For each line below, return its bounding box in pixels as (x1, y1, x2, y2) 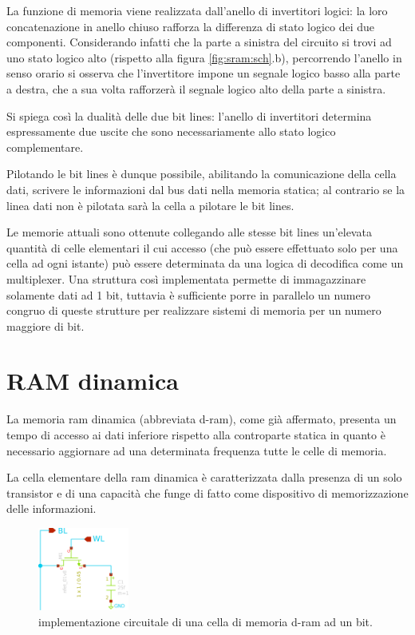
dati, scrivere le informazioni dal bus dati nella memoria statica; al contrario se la (6, 181, 405, 197)
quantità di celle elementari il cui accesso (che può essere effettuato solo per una (6, 239, 398, 256)
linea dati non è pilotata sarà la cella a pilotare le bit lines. (6, 196, 294, 213)
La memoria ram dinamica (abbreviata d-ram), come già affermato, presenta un (6, 411, 397, 427)
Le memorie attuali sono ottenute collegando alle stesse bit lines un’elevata (6, 224, 372, 240)
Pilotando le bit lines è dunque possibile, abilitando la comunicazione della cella (6, 165, 397, 182)
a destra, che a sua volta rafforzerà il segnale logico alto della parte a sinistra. (6, 80, 386, 97)
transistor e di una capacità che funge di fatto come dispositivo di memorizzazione (6, 484, 409, 501)
